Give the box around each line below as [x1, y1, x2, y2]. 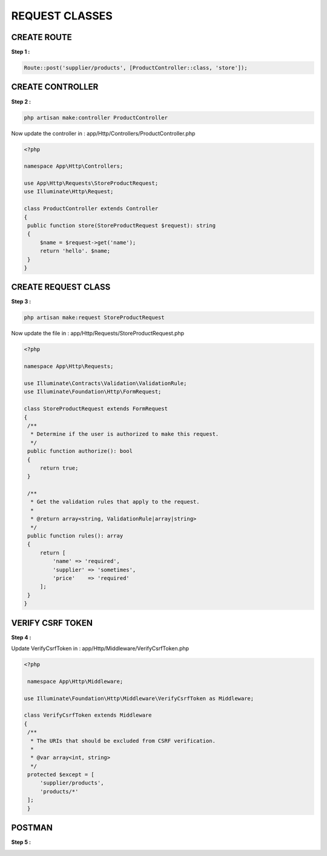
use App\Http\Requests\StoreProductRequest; [24, 180, 159, 187]
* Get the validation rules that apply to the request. [30, 498, 200, 505]
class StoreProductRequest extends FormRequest [24, 406, 168, 412]
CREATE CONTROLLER [11, 82, 99, 92]
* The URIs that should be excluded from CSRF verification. [30, 737, 216, 744]
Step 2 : [11, 97, 31, 105]
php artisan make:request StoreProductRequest [24, 314, 165, 321]
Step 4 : [11, 633, 31, 641]
